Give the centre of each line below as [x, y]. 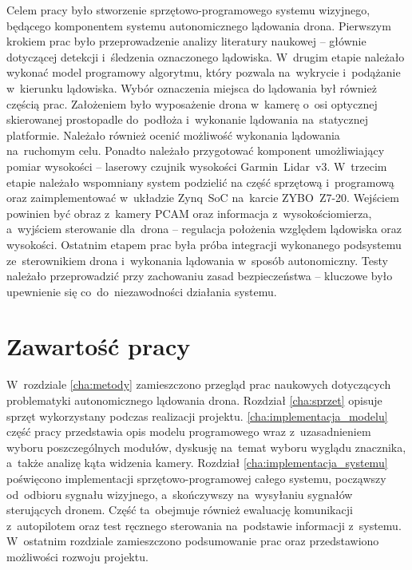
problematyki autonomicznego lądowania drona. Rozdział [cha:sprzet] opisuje [194, 400]
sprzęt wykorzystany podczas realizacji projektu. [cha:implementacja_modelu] [197, 416]
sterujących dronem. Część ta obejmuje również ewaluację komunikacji [180, 510]
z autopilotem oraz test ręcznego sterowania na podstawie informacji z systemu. [204, 525]
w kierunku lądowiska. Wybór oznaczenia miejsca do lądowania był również [192, 87]
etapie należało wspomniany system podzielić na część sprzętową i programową [200, 182]
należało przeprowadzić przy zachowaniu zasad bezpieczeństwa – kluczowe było [200, 276]
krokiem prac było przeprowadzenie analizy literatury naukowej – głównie [186, 41]
